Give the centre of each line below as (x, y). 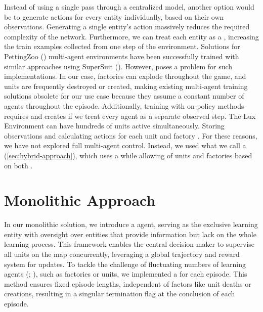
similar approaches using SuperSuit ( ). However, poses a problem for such (118, 66)
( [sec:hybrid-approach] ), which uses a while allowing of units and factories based (128, 155)
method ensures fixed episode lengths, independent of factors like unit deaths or (128, 283)
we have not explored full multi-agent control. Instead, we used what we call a (125, 145)
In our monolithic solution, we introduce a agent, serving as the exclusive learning (131, 224)
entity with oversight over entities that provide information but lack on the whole (130, 234)
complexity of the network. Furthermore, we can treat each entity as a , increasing (131, 36)
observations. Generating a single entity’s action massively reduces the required (127, 27)
